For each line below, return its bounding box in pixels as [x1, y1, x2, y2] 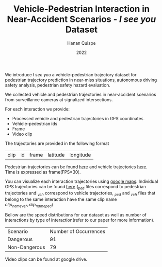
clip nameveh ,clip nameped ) [5, 201, 53, 209]
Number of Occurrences [49, 228, 106, 235]
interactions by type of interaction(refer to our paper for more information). [5, 217, 155, 223]
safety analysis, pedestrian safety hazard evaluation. [5, 82, 111, 88]
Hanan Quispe [67, 40, 96, 46]
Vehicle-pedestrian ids [12, 121, 58, 126]
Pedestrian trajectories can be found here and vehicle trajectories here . [5, 164, 148, 170]
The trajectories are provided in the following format [5, 140, 109, 146]
